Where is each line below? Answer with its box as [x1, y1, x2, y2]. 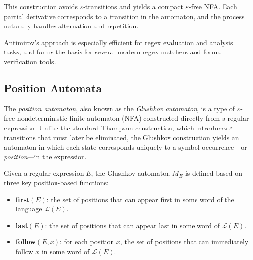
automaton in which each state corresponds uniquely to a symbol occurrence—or [4, 142, 247, 152]
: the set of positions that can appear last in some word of [45, 220, 220, 230]
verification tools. [4, 56, 56, 66]
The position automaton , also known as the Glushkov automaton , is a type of [4, 103, 235, 113]
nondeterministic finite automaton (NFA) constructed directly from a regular [17, 113, 249, 123]
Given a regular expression [4, 168, 84, 178]
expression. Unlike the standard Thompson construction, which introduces [4, 122, 227, 132]
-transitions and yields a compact [83, 1, 183, 11]
